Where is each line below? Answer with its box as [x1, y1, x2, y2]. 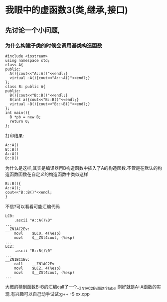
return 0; [9, 119, 30, 124]
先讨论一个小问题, [5, 26, 60, 34]
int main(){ [5, 110, 30, 115]
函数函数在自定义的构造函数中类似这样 [9, 171, 88, 177]
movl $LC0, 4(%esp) [14, 231, 61, 236]
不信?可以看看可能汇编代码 [5, 203, 60, 209]
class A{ [5, 62, 23, 67]
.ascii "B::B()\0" [14, 248, 52, 253]
